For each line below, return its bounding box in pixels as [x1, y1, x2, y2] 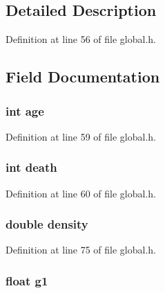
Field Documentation [6, 66, 160, 87]
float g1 [6, 272, 48, 289]
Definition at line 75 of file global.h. [6, 242, 157, 257]
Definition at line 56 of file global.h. [6, 32, 157, 46]
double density [6, 215, 88, 233]
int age [6, 102, 44, 119]
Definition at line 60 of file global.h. [6, 186, 157, 200]
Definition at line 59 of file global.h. [6, 129, 157, 143]
